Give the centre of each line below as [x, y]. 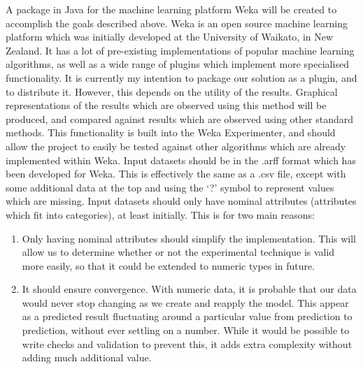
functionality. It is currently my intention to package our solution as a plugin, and [181, 77]
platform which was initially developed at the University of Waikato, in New [170, 37]
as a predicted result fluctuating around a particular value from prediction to [187, 316]
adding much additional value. [87, 357]
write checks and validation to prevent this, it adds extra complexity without [187, 343]
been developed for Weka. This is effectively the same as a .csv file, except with [176, 174]
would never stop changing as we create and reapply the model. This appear [185, 302]
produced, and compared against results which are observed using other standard [179, 118]
